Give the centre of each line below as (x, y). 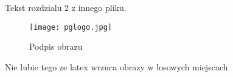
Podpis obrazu (56, 46)
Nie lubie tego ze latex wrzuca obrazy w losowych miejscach (117, 66)
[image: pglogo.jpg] (71, 27)
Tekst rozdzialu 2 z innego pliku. (66, 7)
